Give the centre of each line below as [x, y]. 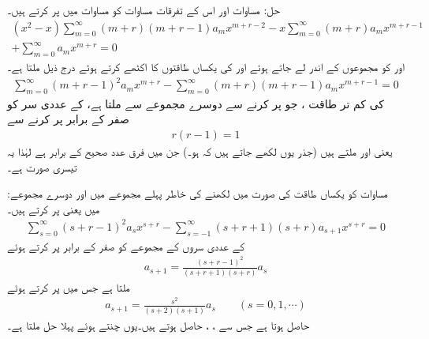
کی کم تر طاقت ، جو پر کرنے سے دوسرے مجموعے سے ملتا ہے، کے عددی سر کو [196, 103]
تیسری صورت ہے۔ [42, 166]
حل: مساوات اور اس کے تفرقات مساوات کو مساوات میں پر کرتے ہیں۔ [144, 9]
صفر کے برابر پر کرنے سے [68, 119]
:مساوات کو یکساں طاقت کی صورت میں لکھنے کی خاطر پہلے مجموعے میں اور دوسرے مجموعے [198, 193]
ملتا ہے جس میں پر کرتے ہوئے [69, 286]
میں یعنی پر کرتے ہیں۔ [54, 208]
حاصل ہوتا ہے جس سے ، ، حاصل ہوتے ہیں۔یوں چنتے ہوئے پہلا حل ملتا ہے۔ [159, 324]
